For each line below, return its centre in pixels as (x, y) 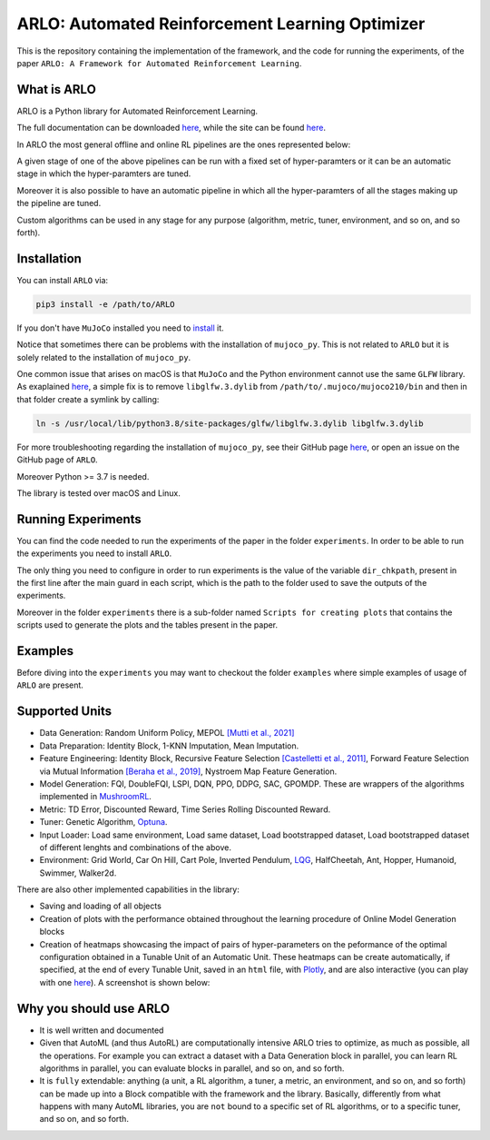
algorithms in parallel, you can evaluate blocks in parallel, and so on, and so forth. (192, 1068)
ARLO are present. (50, 685)
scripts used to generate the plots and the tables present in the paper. (147, 625)
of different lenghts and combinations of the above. (135, 847)
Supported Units (64, 712)
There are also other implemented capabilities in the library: (128, 889)
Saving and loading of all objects (101, 906)
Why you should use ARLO (93, 1008)
